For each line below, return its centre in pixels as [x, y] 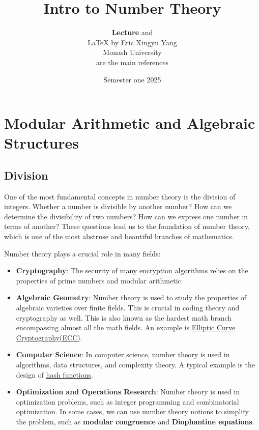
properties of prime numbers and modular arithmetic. [99, 280]
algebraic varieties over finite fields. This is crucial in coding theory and [128, 308]
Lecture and [132, 32]
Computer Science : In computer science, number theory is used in [123, 354]
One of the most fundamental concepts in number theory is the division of [120, 196]
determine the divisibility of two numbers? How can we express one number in [126, 216]
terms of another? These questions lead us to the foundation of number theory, [127, 226]
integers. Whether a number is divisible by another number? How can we [118, 206]
